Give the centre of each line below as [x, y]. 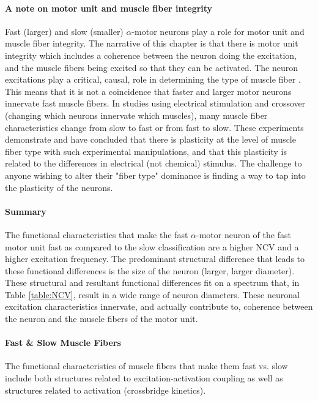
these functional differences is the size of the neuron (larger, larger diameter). [150, 270]
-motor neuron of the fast [243, 234]
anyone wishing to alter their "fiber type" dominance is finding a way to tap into [155, 175]
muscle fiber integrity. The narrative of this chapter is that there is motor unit [152, 43]
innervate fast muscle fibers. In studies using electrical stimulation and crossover [155, 103]
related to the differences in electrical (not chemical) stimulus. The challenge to [153, 163]
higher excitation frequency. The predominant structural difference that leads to [155, 259]
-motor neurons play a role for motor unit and [218, 31]
